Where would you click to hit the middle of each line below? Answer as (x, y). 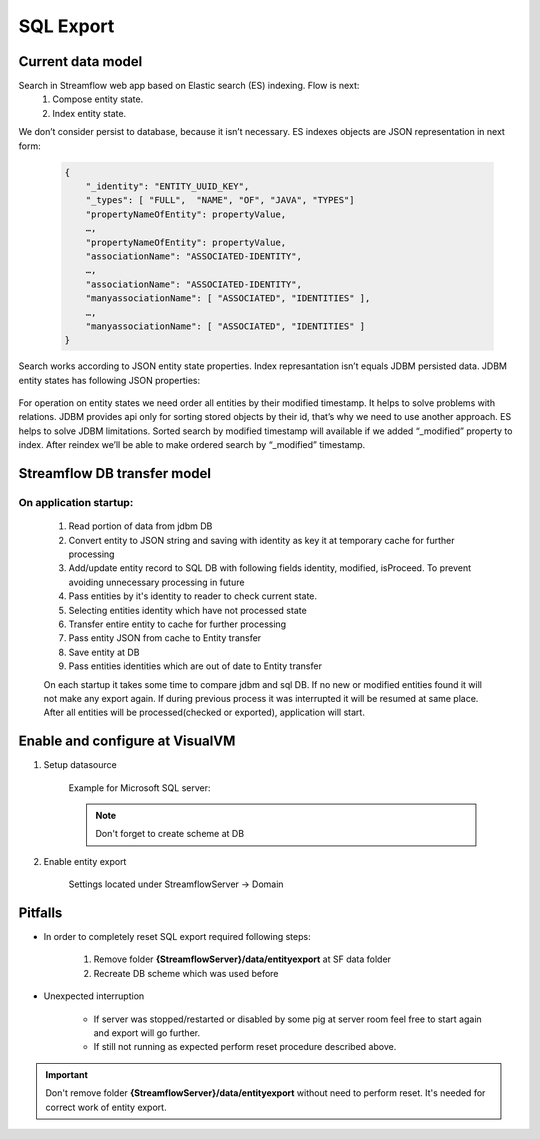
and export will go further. (146, 1033)
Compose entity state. (98, 99)
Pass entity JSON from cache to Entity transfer (165, 638)
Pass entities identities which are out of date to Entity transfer (195, 666)
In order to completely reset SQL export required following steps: (177, 937)
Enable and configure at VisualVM (127, 741)
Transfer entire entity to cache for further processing (177, 624)
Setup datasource (80, 765)
